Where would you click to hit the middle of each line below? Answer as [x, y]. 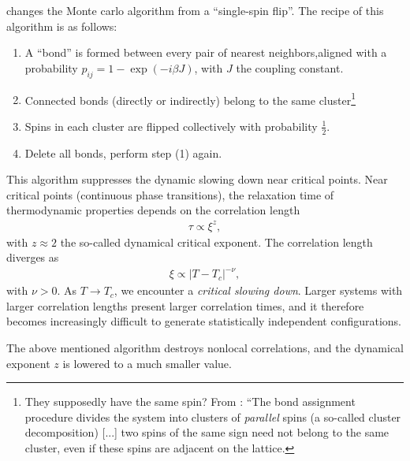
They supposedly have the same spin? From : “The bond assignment [190, 402]
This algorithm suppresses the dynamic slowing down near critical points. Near [197, 179]
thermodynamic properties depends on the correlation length [153, 210]
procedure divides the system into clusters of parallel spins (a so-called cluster [213, 416]
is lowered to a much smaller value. [147, 363]
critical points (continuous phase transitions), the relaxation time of [170, 194]
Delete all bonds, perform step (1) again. [123, 152]
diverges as [33, 257]
